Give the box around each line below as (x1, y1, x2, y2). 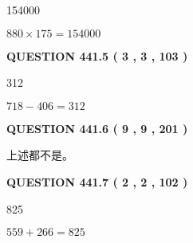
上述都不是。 (6, 147, 73, 163)
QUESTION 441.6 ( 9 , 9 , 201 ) (6, 120, 188, 136)
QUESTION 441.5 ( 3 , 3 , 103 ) (6, 47, 188, 64)
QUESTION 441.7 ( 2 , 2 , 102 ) (6, 173, 188, 190)
